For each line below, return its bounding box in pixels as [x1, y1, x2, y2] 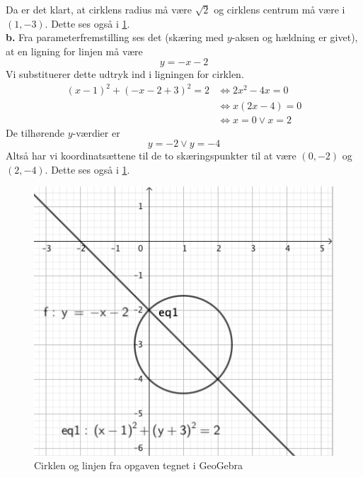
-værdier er [72, 125, 120, 140]
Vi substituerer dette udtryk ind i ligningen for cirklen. [6, 67, 244, 82]
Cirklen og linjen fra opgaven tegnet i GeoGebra [34, 458, 243, 473]
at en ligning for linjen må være [6, 43, 143, 58]
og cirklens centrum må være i [214, 2, 345, 16]
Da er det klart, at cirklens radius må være [6, 2, 192, 16]
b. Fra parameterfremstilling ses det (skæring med [6, 30, 224, 45]
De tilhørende [6, 125, 65, 140]
